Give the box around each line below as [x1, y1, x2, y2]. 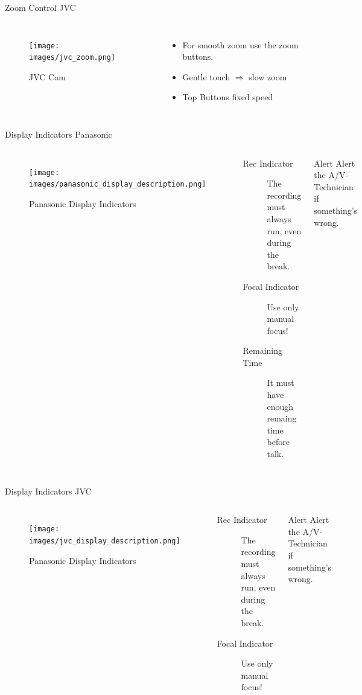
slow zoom [249, 70, 287, 83]
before [267, 435, 290, 448]
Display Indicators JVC [5, 484, 92, 497]
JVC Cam [29, 70, 66, 83]
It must [267, 376, 294, 389]
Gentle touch [182, 70, 230, 83]
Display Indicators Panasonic [5, 127, 112, 140]
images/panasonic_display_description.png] [29, 180, 206, 189]
